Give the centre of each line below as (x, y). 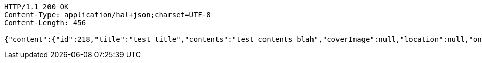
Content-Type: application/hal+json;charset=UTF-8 (107, 15)
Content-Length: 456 (45, 23)
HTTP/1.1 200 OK (37, 7)
